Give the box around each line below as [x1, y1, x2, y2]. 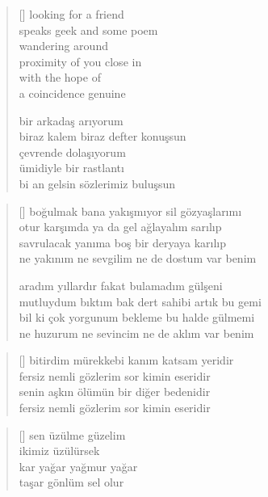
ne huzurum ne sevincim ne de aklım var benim [19, 324, 254, 341]
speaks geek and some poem [19, 21, 158, 38]
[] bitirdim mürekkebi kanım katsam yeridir [19, 352, 234, 369]
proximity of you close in [19, 53, 142, 69]
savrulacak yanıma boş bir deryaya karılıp [19, 234, 227, 251]
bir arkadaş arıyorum [19, 112, 124, 128]
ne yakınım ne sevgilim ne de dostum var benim [19, 250, 257, 267]
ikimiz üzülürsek [19, 442, 100, 459]
